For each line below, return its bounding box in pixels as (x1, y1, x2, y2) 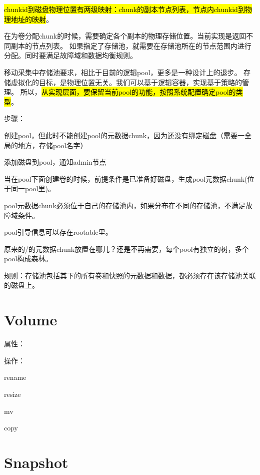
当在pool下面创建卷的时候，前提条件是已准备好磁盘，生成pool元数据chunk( (4, 173, 247, 184)
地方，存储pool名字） (17, 140, 87, 150)
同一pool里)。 (10, 183, 55, 194)
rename (4, 372, 26, 382)
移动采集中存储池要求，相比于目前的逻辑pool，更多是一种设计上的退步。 (4, 67, 241, 77)
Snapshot (4, 451, 68, 472)
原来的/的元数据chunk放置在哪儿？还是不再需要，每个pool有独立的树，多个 (4, 243, 249, 254)
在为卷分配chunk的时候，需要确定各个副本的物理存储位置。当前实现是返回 (4, 31, 246, 41)
